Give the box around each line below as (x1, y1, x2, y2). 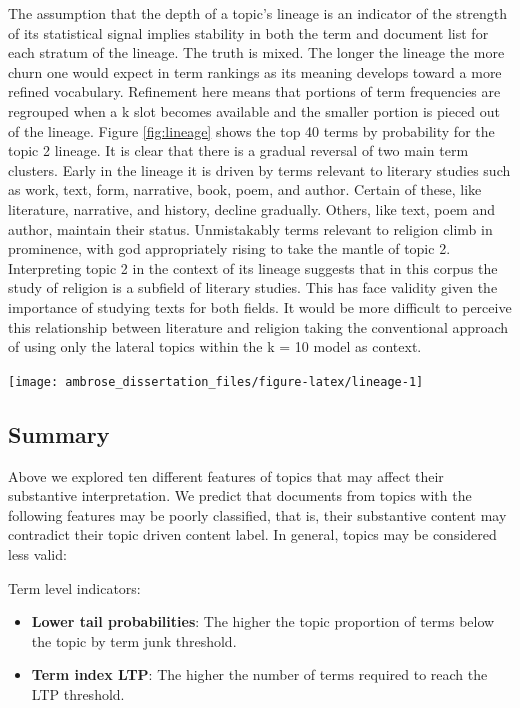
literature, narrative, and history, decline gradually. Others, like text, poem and (8, 198, 496, 219)
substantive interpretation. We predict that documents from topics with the (8, 485, 472, 506)
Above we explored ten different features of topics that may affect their (8, 465, 444, 486)
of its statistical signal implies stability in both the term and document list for (8, 22, 489, 43)
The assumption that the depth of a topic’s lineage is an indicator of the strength (8, 3, 508, 23)
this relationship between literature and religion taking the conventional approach (8, 316, 509, 337)
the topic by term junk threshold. (31, 630, 237, 651)
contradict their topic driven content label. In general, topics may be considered (8, 524, 497, 545)
